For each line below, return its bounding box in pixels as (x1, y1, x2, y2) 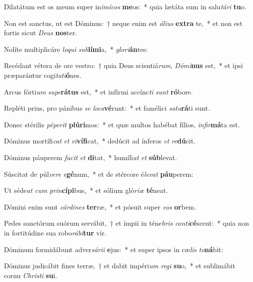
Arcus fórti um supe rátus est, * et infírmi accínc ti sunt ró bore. (4, 86, 193, 96)
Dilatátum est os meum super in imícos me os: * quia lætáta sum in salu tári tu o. (4, 1, 247, 11)
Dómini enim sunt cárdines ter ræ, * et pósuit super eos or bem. (4, 201, 196, 211)
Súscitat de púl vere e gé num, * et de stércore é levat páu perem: (4, 168, 194, 179)
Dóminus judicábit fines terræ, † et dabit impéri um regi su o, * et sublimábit (4, 260, 235, 271)
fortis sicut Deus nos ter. (4, 27, 77, 38)
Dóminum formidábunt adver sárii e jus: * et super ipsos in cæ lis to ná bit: (4, 244, 224, 254)
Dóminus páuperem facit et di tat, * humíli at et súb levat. (4, 152, 177, 162)
